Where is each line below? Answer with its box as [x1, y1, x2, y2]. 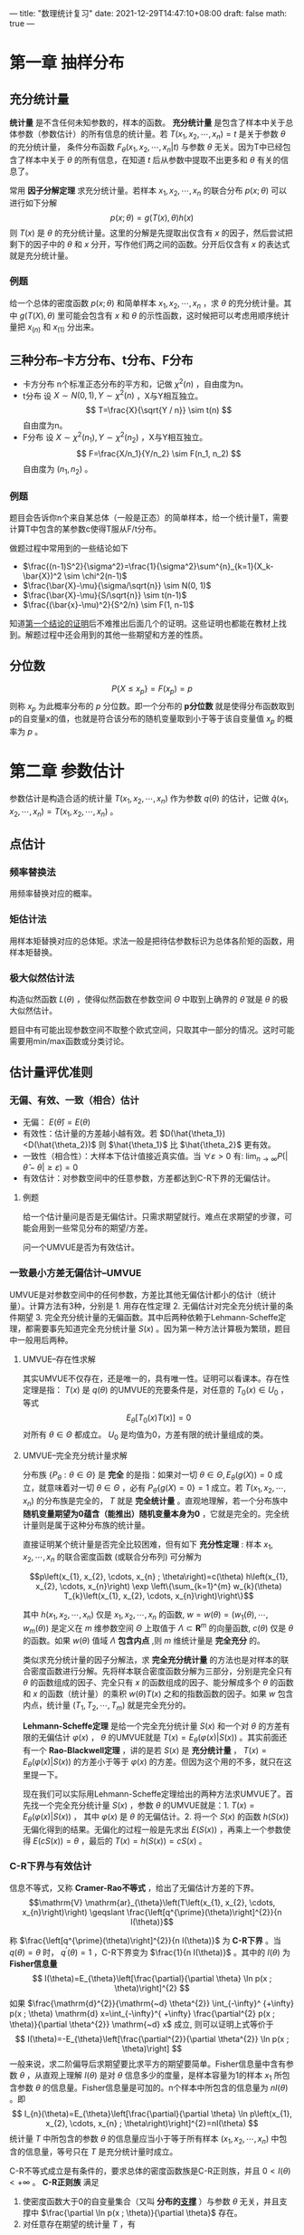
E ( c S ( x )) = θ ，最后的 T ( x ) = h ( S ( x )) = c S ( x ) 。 [33, 1835, 207, 1846]
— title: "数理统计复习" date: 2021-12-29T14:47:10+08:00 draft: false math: [9, 8, 288, 18]
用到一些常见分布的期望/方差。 [38, 1223, 153, 1233]
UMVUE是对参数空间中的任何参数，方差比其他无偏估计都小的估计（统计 [9, 1289, 277, 1300]
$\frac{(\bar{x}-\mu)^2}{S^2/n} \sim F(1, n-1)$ [22, 599, 195, 609]
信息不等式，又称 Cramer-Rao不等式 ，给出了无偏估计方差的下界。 [9, 1882, 260, 1893]
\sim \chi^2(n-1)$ [63, 570, 128, 581]
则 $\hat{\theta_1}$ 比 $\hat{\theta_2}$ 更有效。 [98, 1139, 276, 1150]
